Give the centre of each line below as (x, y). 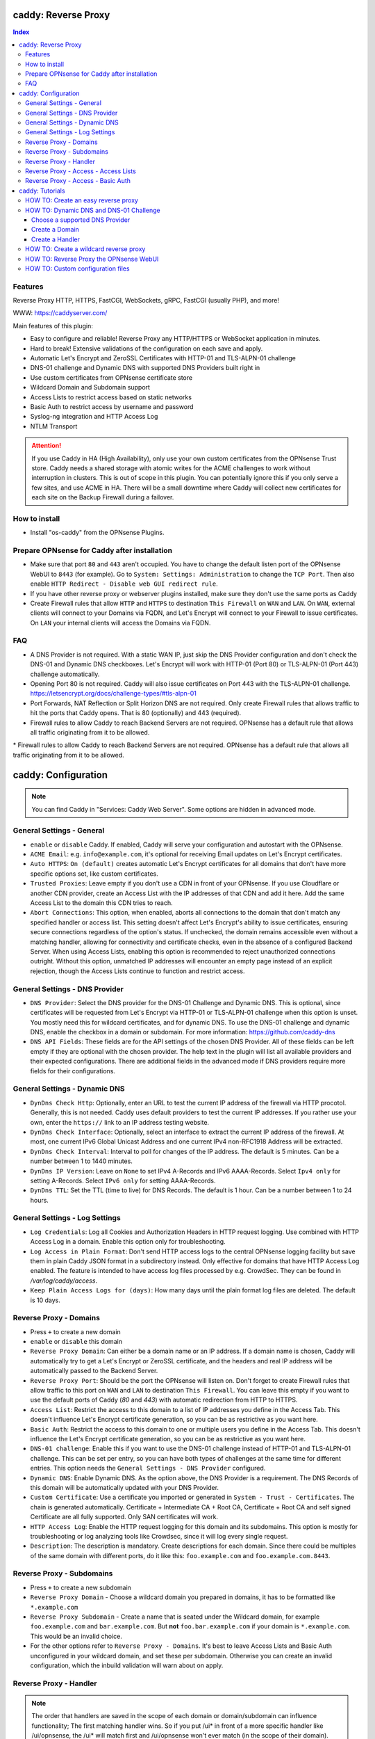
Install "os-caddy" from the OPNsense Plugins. (97, 533)
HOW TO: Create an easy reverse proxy (82, 200)
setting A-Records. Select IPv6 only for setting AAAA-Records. (123, 1180)
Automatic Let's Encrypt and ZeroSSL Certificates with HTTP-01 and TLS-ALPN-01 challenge (163, 358)
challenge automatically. (65, 674)
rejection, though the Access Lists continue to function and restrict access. (137, 971)
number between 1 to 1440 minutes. (82, 1161)
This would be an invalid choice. (76, 1636)
